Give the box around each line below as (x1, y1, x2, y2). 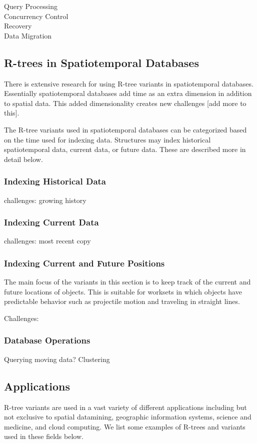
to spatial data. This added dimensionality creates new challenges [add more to (4, 97, 246, 108)
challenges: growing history (4, 194, 86, 205)
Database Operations (4, 334, 90, 346)
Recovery (4, 20, 32, 31)
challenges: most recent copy (4, 235, 91, 246)
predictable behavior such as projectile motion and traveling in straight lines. (4, 296, 240, 306)
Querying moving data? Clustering (4, 353, 110, 364)
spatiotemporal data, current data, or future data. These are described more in (4, 144, 246, 154)
